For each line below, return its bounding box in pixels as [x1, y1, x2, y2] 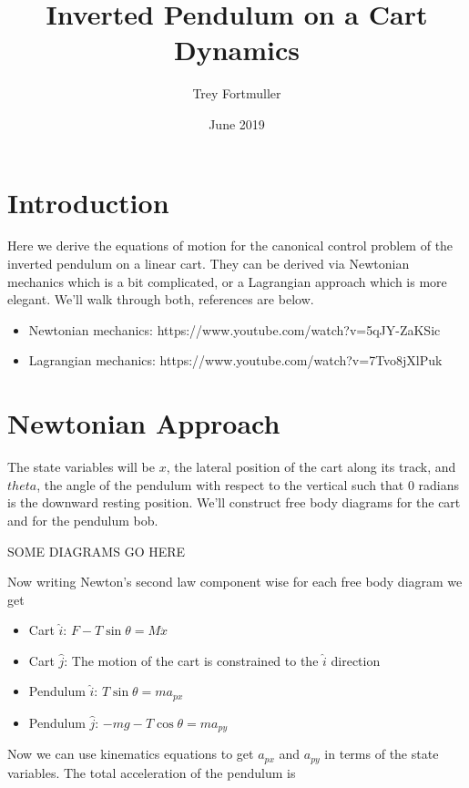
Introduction [7, 183, 169, 220]
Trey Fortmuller [192, 84, 281, 103]
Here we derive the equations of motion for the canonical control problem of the [7, 236, 454, 255]
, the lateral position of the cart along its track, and [166, 457, 456, 476]
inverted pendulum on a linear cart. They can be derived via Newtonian [7, 254, 410, 273]
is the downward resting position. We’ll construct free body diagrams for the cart [7, 493, 461, 512]
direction [331, 650, 381, 670]
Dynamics [173, 31, 300, 68]
